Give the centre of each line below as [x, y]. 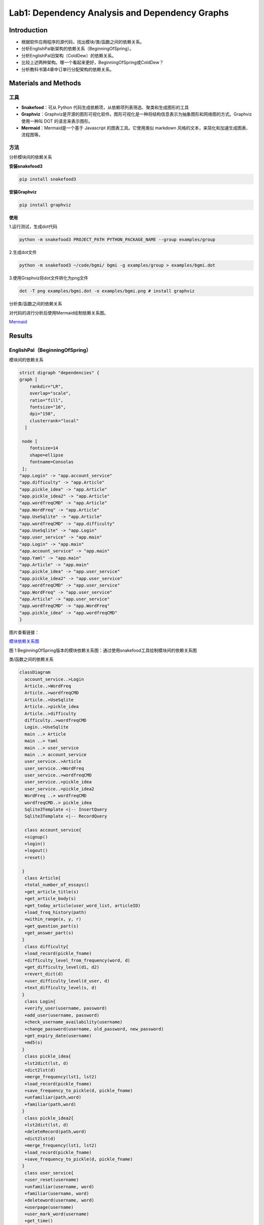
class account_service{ [53, 830]
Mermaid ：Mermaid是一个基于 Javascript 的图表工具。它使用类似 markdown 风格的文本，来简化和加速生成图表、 [136, 128]
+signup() [36, 837]
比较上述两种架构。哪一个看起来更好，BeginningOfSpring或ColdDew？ [92, 62]
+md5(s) [34, 1043]
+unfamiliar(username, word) [60, 1187]
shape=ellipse [46, 455]
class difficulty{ [46, 946]
